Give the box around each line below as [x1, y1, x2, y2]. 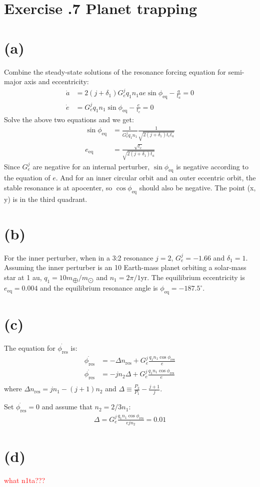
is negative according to [176, 161, 248, 171]
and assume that [41, 401, 92, 412]
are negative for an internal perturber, [32, 161, 150, 171]
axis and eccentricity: [24, 76, 89, 87]
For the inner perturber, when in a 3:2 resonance [4, 252, 153, 263]
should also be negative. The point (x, [139, 182, 256, 193]
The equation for [4, 343, 55, 353]
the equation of [4, 172, 50, 183]
